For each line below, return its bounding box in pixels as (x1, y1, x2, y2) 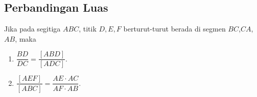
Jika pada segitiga (4, 23, 61, 34)
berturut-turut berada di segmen (123, 23, 226, 34)
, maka (15, 33, 36, 44)
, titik (79, 23, 97, 34)
